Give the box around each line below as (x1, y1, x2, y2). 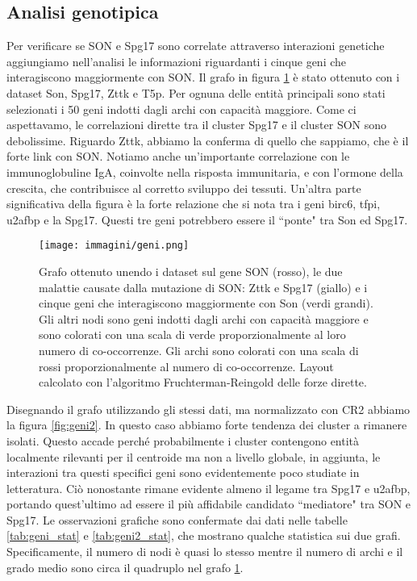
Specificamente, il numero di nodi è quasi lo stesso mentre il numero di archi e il (6, 543, 403, 560)
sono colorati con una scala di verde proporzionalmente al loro (39, 326, 346, 343)
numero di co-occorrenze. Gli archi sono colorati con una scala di (39, 341, 359, 358)
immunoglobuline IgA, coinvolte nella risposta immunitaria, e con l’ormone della (6, 163, 403, 180)
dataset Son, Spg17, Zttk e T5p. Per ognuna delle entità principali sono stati (6, 84, 386, 101)
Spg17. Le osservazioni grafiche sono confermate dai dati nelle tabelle (6, 511, 348, 528)
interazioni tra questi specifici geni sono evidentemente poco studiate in (6, 464, 360, 481)
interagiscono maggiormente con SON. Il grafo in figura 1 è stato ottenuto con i (6, 69, 400, 86)
